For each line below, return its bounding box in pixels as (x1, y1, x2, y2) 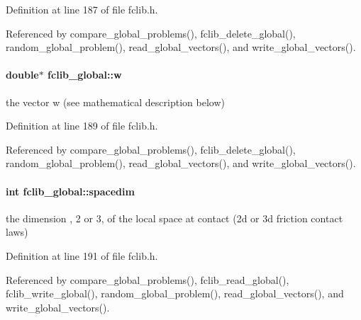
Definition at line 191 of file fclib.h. (6, 248, 158, 263)
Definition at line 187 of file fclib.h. (6, 2, 158, 16)
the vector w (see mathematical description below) (6, 94, 225, 109)
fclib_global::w (48, 67, 122, 82)
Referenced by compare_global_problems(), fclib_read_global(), (6, 272, 289, 287)
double (6, 67, 39, 82)
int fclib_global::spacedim (6, 183, 135, 198)
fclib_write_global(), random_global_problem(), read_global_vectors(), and (6, 286, 344, 301)
